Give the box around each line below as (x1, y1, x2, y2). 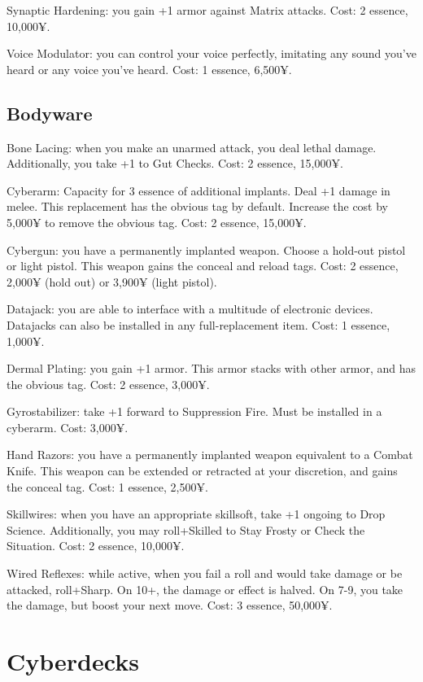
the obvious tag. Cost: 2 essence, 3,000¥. (7, 375, 210, 392)
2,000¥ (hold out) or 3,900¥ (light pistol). (7, 273, 217, 290)
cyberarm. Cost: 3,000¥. (7, 418, 129, 435)
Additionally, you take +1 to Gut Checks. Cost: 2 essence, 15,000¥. (7, 155, 343, 172)
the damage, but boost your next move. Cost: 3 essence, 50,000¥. (7, 597, 333, 614)
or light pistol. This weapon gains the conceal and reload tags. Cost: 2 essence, (7, 257, 399, 274)
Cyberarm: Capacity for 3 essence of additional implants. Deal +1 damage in (7, 181, 390, 199)
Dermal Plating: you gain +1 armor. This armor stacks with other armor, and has (7, 360, 416, 377)
